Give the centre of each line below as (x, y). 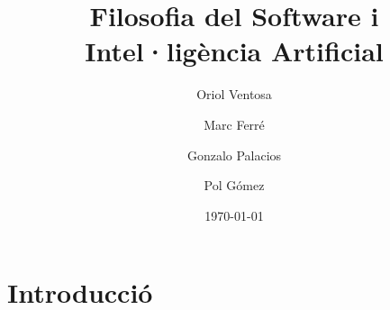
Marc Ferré (234, 124)
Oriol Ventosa (234, 94)
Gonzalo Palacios (234, 155)
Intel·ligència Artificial (234, 51)
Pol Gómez (234, 185)
